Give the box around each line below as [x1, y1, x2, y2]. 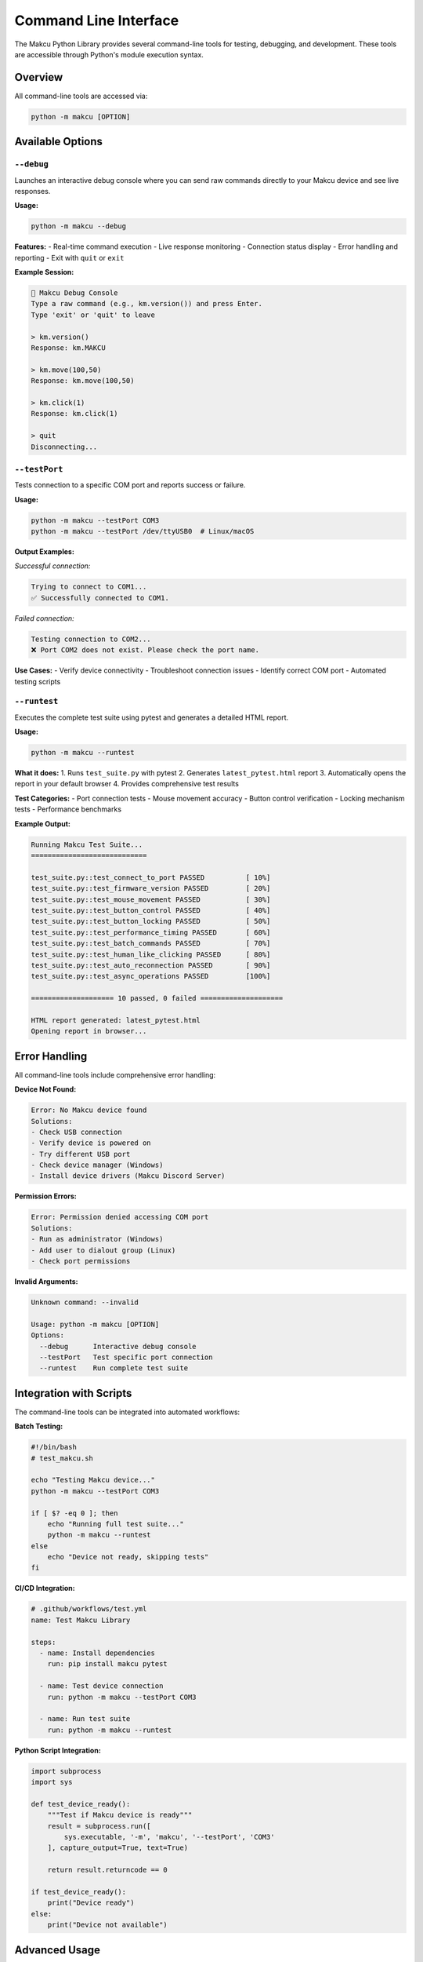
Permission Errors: [14, 1191, 78, 1201]
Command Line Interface [14, 12, 179, 29]
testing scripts [14, 676, 61, 686]
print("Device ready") [47, 1898, 135, 1907]
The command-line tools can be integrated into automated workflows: [14, 1407, 240, 1417]
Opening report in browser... [31, 1027, 147, 1036]
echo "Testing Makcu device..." [31, 1475, 156, 1485]
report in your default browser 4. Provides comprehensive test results [14, 779, 239, 789]
